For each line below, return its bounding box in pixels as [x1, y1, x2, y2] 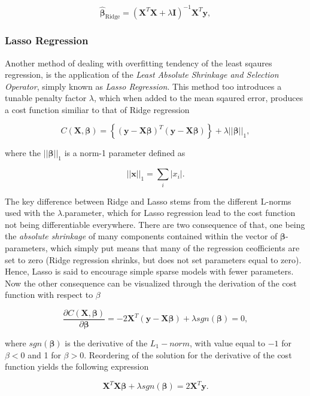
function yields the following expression [5, 360, 149, 373]
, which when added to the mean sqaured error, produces [94, 92, 303, 104]
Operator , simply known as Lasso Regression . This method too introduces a [5, 80, 282, 92]
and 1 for [28, 348, 61, 361]
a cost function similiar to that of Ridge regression [5, 103, 190, 115]
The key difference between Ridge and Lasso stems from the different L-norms [5, 194, 291, 207]
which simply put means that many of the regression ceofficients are [50, 241, 300, 254]
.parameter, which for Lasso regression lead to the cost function [62, 206, 296, 219]
